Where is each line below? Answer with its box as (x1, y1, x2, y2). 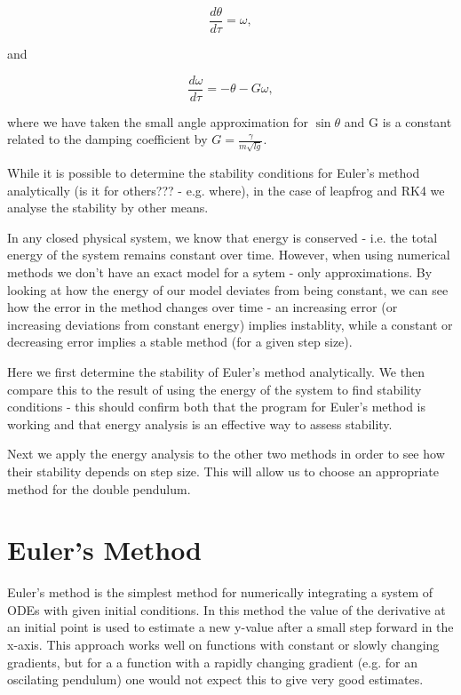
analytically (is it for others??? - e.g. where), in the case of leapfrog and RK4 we (7, 180, 445, 199)
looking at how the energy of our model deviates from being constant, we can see (7, 280, 449, 299)
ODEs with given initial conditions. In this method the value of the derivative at (7, 600, 446, 619)
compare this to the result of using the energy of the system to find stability (7, 379, 422, 398)
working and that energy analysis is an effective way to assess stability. (7, 414, 393, 433)
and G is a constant (344, 112, 452, 131)
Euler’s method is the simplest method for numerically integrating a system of (7, 583, 433, 602)
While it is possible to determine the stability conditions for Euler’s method (7, 164, 420, 182)
